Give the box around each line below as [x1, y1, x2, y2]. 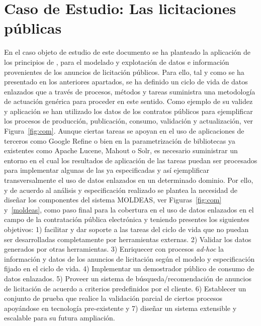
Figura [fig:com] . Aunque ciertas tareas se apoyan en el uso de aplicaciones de [4, 126, 244, 136]
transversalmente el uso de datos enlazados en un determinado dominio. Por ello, [4, 175, 253, 185]
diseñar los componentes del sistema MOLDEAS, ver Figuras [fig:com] [4, 194, 222, 205]
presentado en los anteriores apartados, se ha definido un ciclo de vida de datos [4, 76, 248, 87]
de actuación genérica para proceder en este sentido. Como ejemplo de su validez [4, 96, 253, 106]
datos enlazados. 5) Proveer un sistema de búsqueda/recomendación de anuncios [4, 273, 251, 283]
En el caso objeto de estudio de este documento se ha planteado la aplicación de [4, 47, 251, 57]
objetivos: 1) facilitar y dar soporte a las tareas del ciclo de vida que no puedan [4, 224, 249, 234]
